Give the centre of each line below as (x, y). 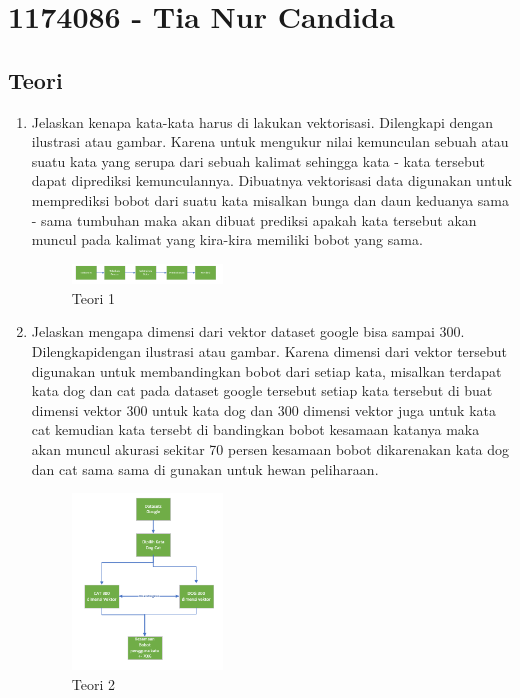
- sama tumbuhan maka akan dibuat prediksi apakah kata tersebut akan (254, 219)
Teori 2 (93, 683)
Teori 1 (93, 297)
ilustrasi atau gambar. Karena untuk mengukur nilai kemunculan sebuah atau (270, 141)
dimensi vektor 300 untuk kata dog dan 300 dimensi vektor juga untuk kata (264, 409)
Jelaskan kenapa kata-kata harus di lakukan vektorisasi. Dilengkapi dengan (262, 121)
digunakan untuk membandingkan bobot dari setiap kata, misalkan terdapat (266, 370)
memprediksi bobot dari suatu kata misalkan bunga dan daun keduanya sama (270, 199)
